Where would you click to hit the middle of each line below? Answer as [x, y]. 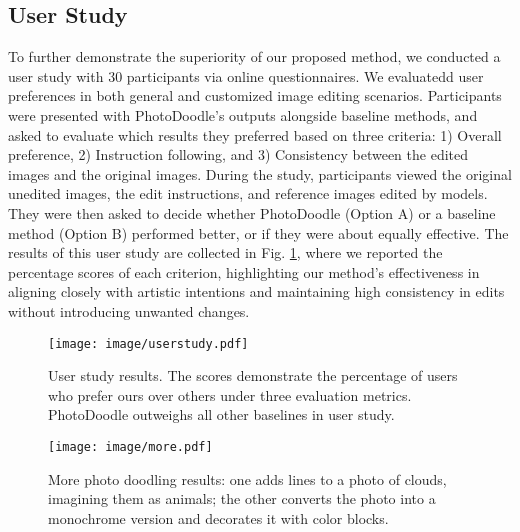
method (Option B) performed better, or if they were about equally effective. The [258, 232]
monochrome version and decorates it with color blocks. [218, 517]
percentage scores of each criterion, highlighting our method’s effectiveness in [244, 271]
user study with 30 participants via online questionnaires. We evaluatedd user [246, 75]
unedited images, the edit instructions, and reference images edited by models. [248, 193]
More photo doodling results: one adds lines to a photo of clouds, [247, 478]
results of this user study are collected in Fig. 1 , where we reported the [225, 252]
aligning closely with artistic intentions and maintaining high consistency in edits [256, 291]
